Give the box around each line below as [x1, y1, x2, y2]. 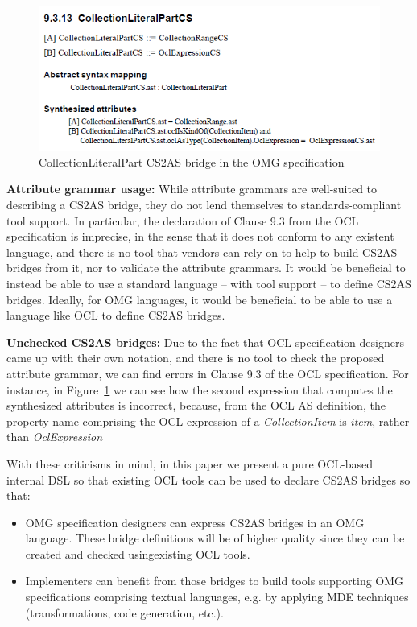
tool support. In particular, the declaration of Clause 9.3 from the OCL [6, 212, 359, 229]
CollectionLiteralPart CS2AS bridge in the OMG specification [39, 153, 345, 170]
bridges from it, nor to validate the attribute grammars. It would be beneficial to [6, 259, 406, 276]
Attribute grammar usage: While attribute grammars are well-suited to [6, 180, 378, 197]
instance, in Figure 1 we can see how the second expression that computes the [6, 381, 393, 398]
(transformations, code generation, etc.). [25, 604, 224, 621]
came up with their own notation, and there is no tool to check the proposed [6, 349, 385, 366]
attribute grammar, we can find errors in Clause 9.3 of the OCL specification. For [6, 365, 409, 382]
